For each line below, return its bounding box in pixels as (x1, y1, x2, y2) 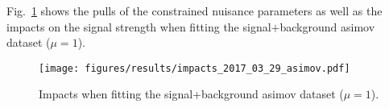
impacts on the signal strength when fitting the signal (6, 18, 271, 35)
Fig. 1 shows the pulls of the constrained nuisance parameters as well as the (6, 2, 383, 19)
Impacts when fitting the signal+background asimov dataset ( (39, 85, 344, 102)
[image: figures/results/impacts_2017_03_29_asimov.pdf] (39, 62, 350, 74)
